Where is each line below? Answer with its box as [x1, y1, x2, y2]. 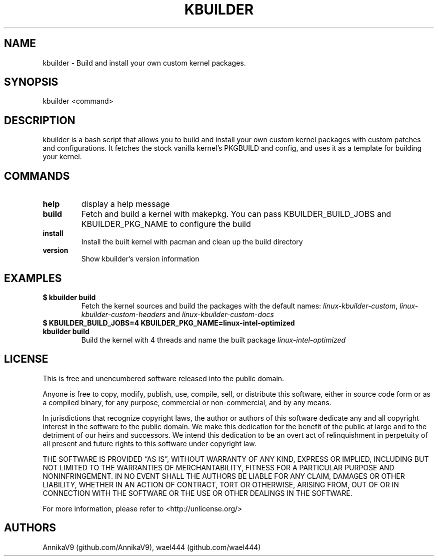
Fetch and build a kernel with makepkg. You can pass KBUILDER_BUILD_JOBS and [81, 209, 391, 219]
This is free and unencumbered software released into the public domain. [42, 374, 284, 383]
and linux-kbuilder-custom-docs [167, 310, 274, 319]
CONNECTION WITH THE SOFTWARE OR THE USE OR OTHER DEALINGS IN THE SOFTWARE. [42, 488, 352, 497]
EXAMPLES [4, 271, 62, 285]
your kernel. [42, 152, 82, 161]
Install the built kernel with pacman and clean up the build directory [81, 237, 303, 246]
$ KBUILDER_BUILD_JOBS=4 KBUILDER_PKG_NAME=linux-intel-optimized [42, 318, 295, 327]
